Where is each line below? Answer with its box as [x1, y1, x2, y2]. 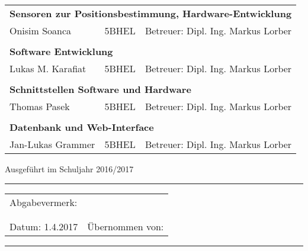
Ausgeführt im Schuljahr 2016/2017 [5, 163, 134, 175]
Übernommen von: [87, 219, 164, 233]
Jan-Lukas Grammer [9, 137, 95, 151]
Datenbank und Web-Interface [9, 120, 154, 134]
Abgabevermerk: [9, 195, 78, 209]
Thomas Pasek [9, 99, 70, 113]
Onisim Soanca [9, 24, 72, 37]
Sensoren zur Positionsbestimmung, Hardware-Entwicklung [9, 7, 292, 20]
